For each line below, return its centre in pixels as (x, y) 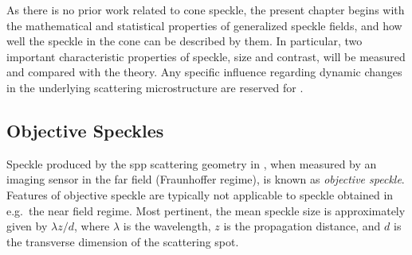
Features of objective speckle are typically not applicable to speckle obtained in (200, 194)
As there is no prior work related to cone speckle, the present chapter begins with (206, 10)
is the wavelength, (167, 226)
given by (27, 226)
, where (92, 226)
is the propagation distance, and (302, 226)
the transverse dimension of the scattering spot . (123, 241)
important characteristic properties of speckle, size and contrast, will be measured (206, 56)
